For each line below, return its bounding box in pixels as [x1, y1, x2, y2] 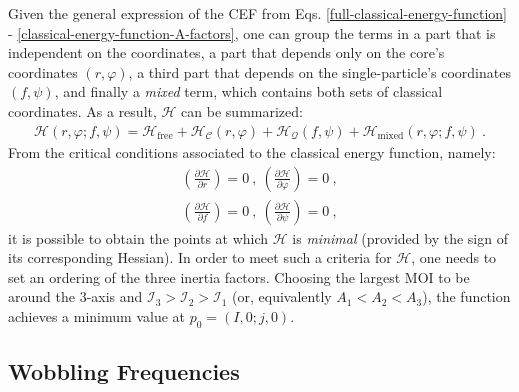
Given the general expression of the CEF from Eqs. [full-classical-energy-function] [8, 3, 508, 23]
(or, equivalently [232, 286, 332, 307]
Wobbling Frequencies [8, 356, 240, 387]
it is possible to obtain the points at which [8, 227, 269, 248]
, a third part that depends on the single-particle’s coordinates [128, 61, 511, 82]
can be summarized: [181, 100, 303, 121]
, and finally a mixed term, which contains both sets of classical [54, 81, 443, 102]
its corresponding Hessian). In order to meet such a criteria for [8, 247, 392, 268]
